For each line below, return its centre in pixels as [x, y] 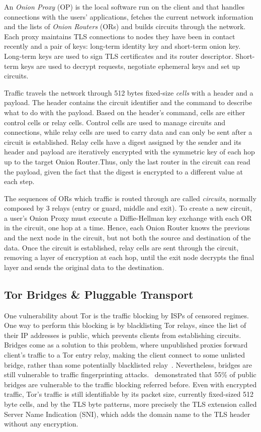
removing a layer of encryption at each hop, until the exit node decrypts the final [129, 257]
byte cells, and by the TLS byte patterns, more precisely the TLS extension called [130, 404]
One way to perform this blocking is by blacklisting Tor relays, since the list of [125, 325]
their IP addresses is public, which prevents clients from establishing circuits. [123, 335]
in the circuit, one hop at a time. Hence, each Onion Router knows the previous [127, 228]
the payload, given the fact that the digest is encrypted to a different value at [124, 171]
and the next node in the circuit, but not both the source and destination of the [127, 238]
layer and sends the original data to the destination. [84, 267]
